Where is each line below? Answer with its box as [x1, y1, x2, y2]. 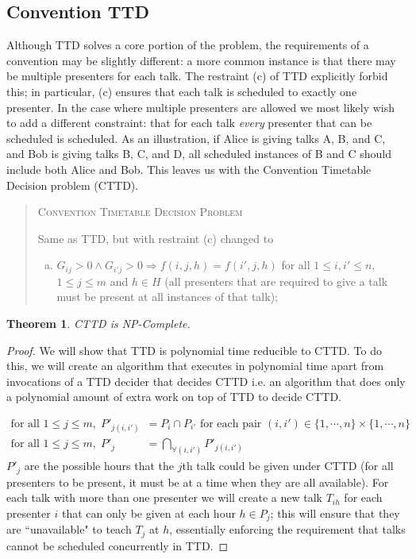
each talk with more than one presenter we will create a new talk [6, 489, 323, 506]
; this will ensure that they [270, 504, 400, 521]
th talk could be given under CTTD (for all [182, 457, 394, 474]
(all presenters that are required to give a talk [164, 272, 388, 289]
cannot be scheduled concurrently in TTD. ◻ [6, 537, 229, 553]
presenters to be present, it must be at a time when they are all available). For [6, 473, 389, 490]
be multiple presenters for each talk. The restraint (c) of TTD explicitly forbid [6, 67, 388, 84]
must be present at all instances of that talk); [56, 288, 278, 305]
